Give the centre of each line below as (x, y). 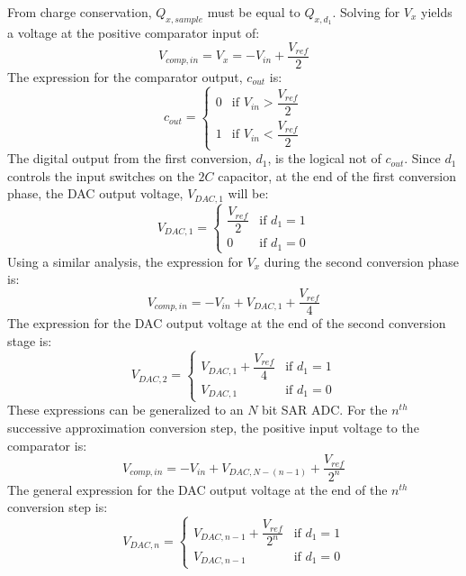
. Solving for (366, 12)
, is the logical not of (324, 158)
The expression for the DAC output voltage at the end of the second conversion (227, 323)
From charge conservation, (80, 12)
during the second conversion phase (361, 261)
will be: (248, 193)
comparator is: (47, 445)
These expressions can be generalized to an (125, 410)
